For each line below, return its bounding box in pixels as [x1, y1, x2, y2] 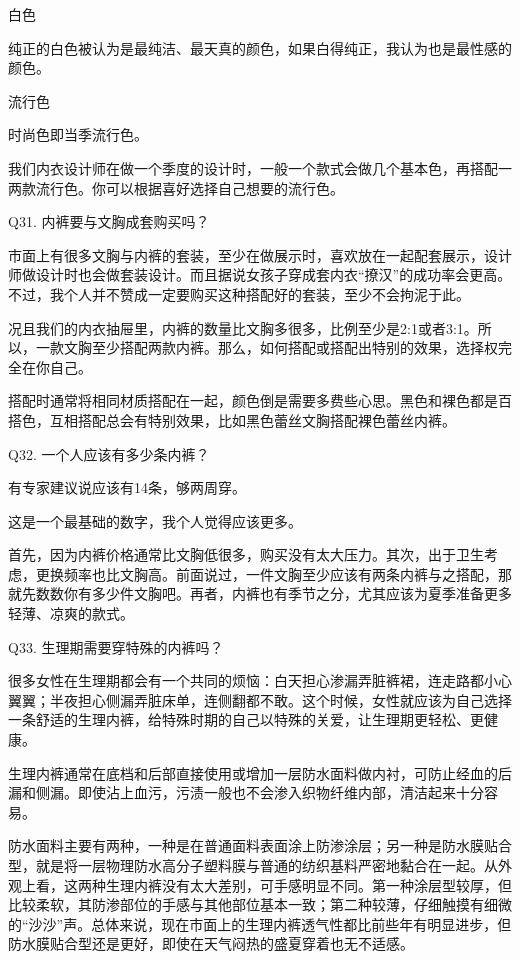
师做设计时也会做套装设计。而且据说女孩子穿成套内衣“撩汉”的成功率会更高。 [8, 264, 512, 285]
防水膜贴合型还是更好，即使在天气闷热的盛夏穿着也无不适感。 [8, 933, 414, 954]
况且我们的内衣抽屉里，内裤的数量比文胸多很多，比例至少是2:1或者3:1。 [8, 317, 478, 338]
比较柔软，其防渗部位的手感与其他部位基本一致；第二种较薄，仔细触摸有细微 [8, 894, 512, 915]
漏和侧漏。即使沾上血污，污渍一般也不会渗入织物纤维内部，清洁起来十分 [8, 782, 484, 803]
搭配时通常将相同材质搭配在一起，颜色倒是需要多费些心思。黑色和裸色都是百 [8, 390, 512, 411]
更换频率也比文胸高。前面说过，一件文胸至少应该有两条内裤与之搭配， [35, 563, 498, 584]
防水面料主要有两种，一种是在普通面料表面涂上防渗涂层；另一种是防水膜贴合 [8, 835, 512, 856]
